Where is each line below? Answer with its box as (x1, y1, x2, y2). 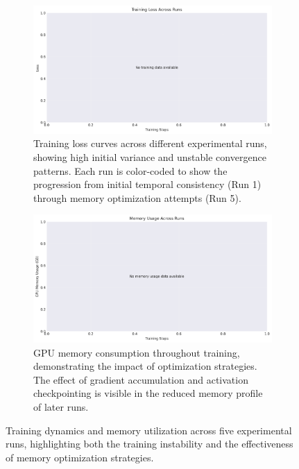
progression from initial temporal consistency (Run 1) (33, 177, 262, 191)
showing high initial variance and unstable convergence (33, 149, 266, 164)
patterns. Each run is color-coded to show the (33, 163, 228, 178)
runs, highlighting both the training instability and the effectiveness (6, 436, 293, 451)
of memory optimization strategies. (6, 450, 154, 464)
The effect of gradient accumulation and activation (33, 372, 248, 386)
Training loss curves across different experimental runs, (33, 136, 267, 151)
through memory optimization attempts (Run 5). (33, 190, 241, 205)
